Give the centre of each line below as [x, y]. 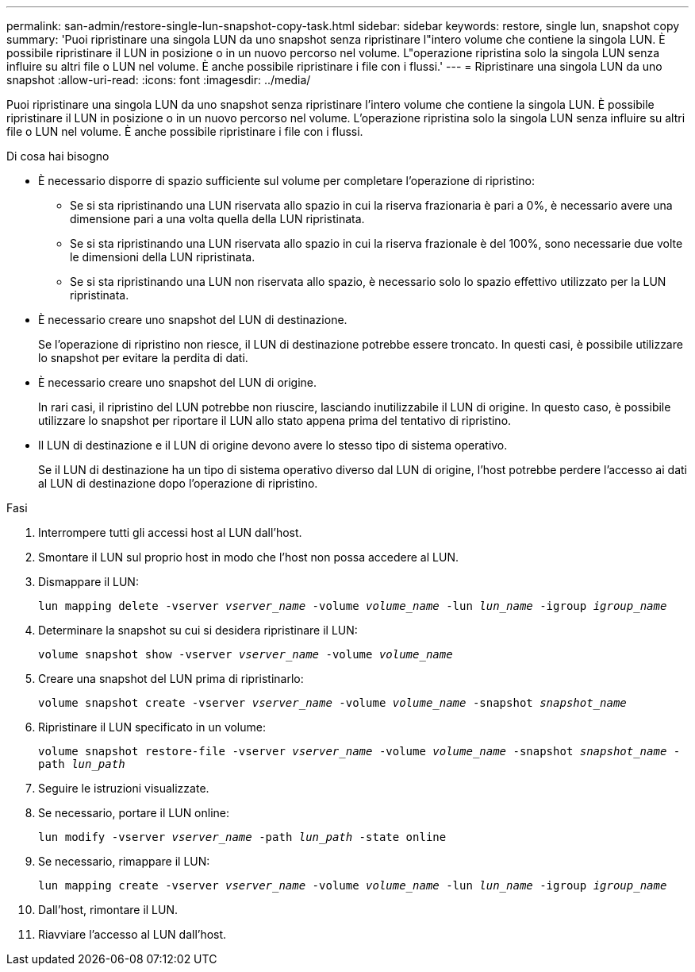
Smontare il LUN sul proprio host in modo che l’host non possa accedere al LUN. [248, 557]
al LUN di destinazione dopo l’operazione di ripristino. [178, 483]
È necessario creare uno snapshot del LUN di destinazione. [193, 320]
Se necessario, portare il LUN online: [134, 813]
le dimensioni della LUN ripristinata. [163, 257]
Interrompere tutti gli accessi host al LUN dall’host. [170, 532]
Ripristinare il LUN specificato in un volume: [152, 727]
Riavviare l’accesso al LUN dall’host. [132, 934]
